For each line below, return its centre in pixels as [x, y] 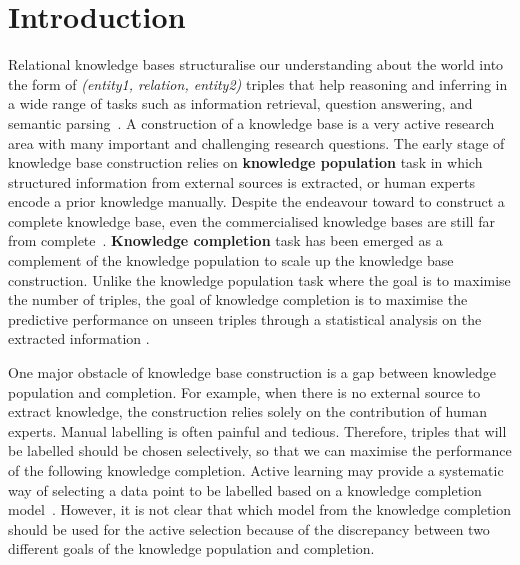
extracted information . [79, 338]
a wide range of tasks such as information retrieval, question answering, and [240, 103]
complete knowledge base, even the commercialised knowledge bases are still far [251, 220]
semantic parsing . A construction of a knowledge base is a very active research [251, 122]
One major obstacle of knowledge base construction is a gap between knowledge [252, 372]
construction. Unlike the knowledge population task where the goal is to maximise [259, 279]
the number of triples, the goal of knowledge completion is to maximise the [238, 299]
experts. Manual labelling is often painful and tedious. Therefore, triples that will [257, 430]
